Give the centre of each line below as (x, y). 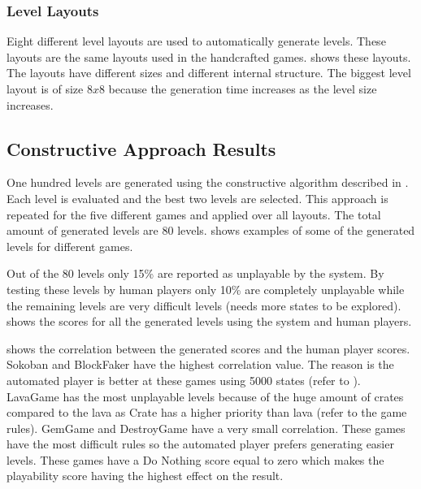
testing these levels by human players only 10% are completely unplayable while (206, 289)
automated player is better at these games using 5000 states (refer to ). (184, 380)
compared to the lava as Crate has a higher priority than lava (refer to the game (207, 412)
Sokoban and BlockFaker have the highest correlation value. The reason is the (200, 364)
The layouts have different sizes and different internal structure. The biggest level (209, 73)
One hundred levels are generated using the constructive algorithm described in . (208, 182)
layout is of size (45, 89)
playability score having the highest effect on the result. (145, 476)
